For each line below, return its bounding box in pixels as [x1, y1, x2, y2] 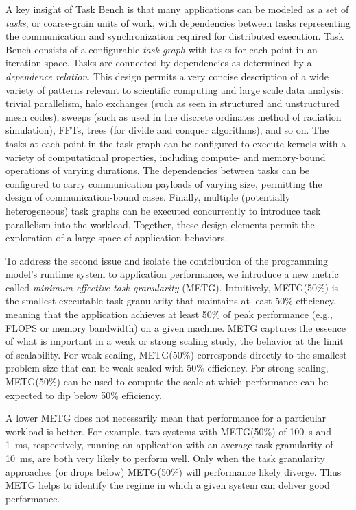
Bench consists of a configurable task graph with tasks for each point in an [5, 42, 318, 56]
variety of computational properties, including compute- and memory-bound [5, 149, 326, 164]
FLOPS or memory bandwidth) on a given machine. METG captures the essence [5, 320, 346, 335]
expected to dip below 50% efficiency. [5, 387, 162, 402]
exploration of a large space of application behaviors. [5, 230, 228, 245]
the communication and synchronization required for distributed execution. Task [5, 29, 344, 43]
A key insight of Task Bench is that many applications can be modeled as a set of [5, 2, 349, 16]
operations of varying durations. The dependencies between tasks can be [5, 163, 310, 178]
